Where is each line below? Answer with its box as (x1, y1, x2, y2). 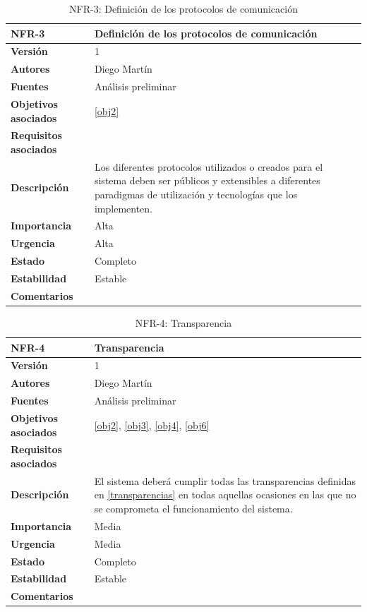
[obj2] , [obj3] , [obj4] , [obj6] (94, 417, 210, 432)
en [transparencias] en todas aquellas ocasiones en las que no (94, 487, 356, 502)
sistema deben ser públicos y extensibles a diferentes (94, 173, 320, 188)
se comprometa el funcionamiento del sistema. (94, 500, 293, 515)
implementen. (94, 200, 153, 215)
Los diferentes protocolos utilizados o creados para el (94, 159, 323, 174)
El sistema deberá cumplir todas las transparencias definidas (94, 473, 356, 488)
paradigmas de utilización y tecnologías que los (94, 187, 298, 202)
